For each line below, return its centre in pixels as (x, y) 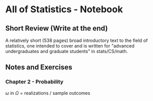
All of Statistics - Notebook (64, 9)
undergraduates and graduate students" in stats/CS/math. (67, 51)
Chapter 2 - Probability (34, 82)
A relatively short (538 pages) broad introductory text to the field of (76, 40)
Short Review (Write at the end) (56, 28)
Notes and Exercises (39, 67)
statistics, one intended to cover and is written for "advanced (70, 46)
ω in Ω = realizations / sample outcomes (48, 93)
